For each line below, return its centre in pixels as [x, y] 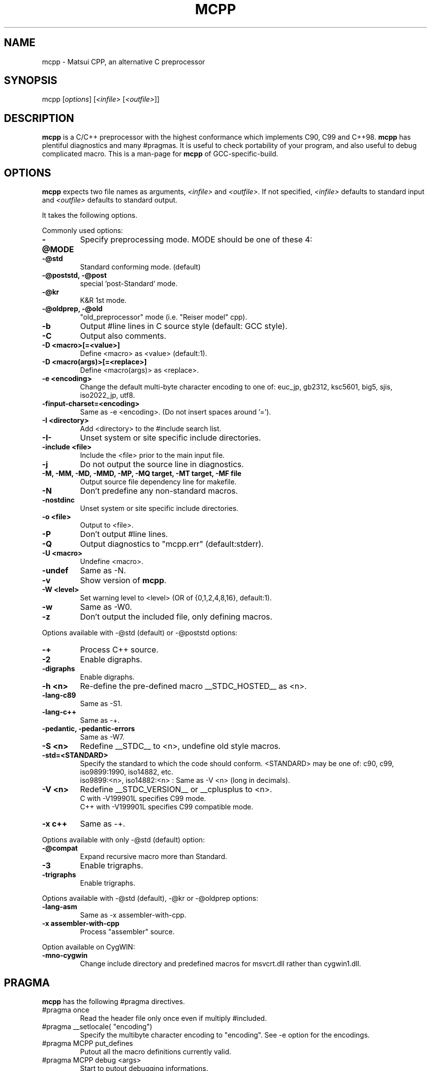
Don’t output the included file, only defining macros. [176, 617]
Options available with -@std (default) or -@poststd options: [140, 633]
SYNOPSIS [31, 81]
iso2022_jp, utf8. [108, 395]
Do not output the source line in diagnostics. [162, 464]
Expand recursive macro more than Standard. [154, 857]
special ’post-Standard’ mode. [129, 284]
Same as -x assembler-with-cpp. [133, 915]
